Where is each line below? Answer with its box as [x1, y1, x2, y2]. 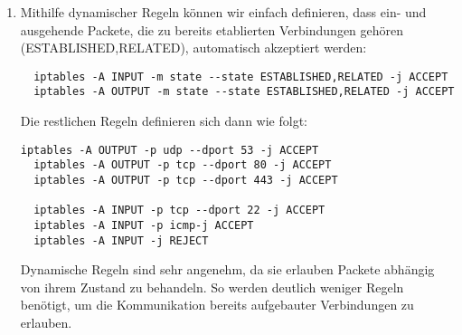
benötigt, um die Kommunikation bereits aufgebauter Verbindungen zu [20, 295, 414, 314]
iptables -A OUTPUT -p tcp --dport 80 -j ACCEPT [33, 158, 332, 172]
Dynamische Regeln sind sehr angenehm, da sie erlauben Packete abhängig [20, 260, 435, 279]
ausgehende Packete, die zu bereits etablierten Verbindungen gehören [20, 20, 404, 39]
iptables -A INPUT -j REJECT [33, 234, 209, 247]
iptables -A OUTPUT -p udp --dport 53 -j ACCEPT [20, 143, 319, 157]
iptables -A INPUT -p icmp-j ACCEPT [33, 218, 254, 232]
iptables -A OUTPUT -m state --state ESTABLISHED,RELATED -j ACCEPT [33, 85, 455, 99]
